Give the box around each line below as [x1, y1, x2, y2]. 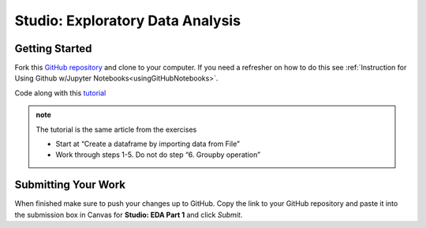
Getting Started [14, 42, 92, 55]
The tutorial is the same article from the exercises [35, 125, 197, 134]
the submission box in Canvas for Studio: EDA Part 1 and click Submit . [14, 210, 243, 219]
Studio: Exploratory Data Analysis [14, 12, 241, 29]
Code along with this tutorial [14, 88, 106, 98]
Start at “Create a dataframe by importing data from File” [55, 139, 241, 149]
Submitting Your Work [14, 178, 126, 192]
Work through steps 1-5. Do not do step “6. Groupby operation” [55, 150, 260, 159]
